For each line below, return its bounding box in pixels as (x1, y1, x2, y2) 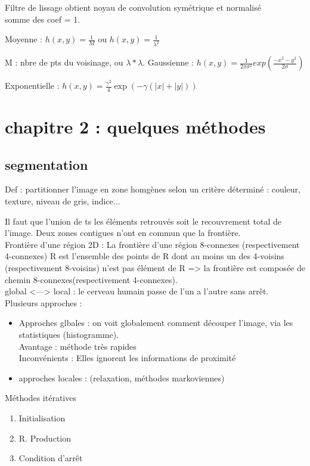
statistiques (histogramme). (18, 328, 119, 340)
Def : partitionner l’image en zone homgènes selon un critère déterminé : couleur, (5, 183, 301, 195)
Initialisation (18, 411, 66, 424)
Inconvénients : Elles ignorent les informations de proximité (18, 352, 236, 364)
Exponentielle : (5, 79, 60, 92)
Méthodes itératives (5, 392, 76, 404)
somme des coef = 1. (5, 13, 80, 25)
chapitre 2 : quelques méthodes (5, 114, 266, 139)
